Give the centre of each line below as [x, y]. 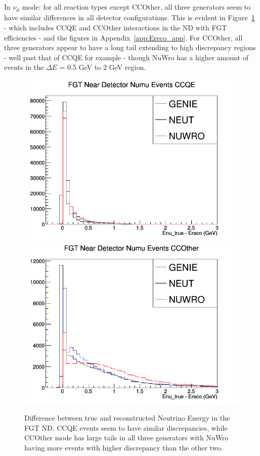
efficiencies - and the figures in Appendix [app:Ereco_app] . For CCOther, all [123, 37]
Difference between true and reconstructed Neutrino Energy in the [127, 418]
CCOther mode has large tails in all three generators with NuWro [126, 438]
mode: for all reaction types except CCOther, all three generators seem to [136, 7]
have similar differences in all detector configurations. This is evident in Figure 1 [129, 17]
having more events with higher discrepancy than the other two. [124, 447]
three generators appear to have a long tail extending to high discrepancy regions [130, 47]
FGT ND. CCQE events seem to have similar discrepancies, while [126, 427]
